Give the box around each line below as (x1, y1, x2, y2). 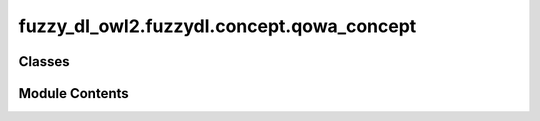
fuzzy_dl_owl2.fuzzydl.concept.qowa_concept (18, 15, 417, 37)
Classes (18, 53, 70, 70)
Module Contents (18, 85, 129, 102)
